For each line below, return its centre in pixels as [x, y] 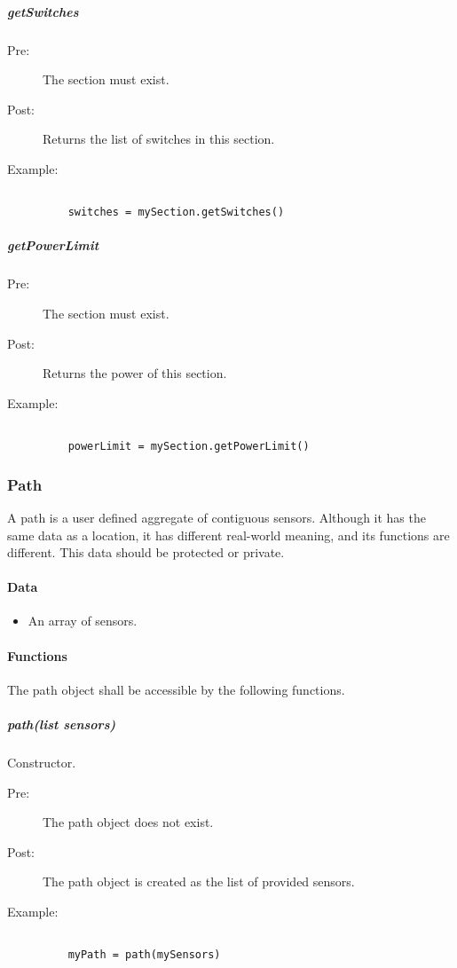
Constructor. [42, 763]
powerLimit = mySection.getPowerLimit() [189, 447]
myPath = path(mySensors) [144, 955]
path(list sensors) [62, 724]
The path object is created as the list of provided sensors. [199, 881]
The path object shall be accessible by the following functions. [176, 689]
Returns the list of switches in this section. [159, 139]
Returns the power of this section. [135, 373]
